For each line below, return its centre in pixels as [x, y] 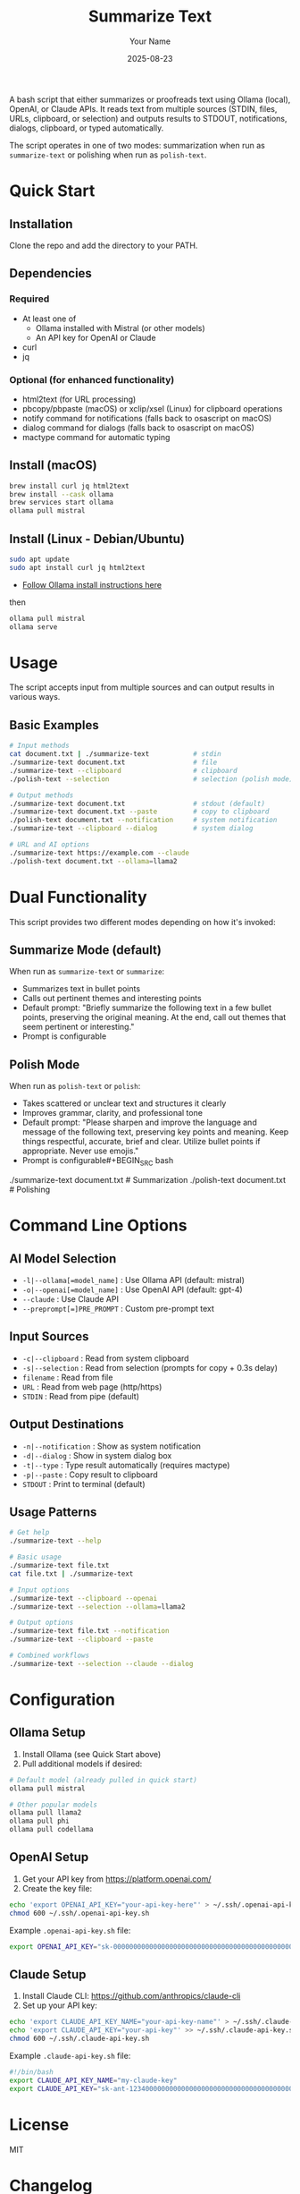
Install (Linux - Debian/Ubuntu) [97, 539]
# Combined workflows [50, 1656]
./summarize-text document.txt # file [113, 762]
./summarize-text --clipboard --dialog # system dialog [131, 829]
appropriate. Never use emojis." [80, 1151]
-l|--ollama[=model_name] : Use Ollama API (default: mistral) [133, 1280]
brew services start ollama [62, 503]
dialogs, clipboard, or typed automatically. [87, 128]
